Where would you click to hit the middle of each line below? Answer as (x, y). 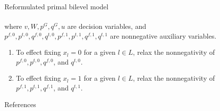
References (20, 104)
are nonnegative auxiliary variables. (163, 35)
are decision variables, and (107, 26)
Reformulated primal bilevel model (57, 6)
